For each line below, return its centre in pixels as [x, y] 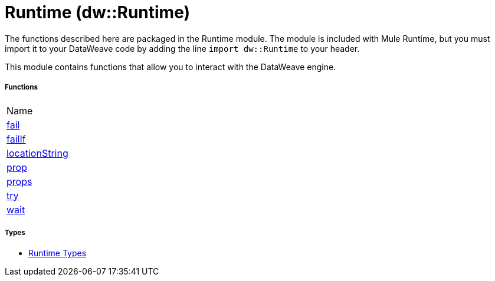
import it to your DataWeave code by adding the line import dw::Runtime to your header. [182, 48]
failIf [16, 139]
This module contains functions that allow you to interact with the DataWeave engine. [171, 67]
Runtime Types [58, 253]
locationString [37, 153]
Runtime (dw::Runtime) [98, 12]
